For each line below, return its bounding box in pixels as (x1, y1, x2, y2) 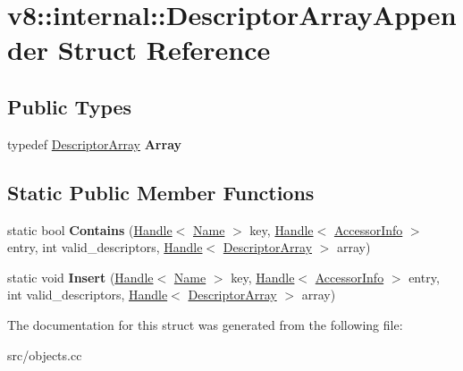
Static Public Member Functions (7, 178, 315, 206)
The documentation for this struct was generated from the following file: (7, 315, 403, 333)
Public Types (7, 92, 132, 120)
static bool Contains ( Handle (7, 220, 173, 239)
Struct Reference (57, 31, 271, 68)
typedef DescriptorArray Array (7, 134, 182, 153)
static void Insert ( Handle (7, 267, 154, 286)
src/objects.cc (7, 345, 82, 364)
